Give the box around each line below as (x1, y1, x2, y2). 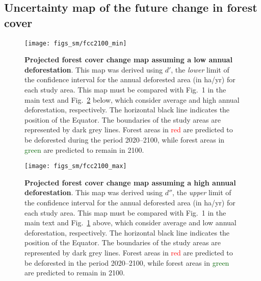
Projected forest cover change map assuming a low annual (24, 54, 232, 65)
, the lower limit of (171, 64, 229, 75)
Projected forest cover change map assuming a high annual (24, 177, 236, 188)
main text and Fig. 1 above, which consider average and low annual (24, 217, 237, 228)
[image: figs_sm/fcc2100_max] (24, 162, 127, 170)
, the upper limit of (172, 187, 231, 198)
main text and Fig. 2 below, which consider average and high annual (24, 94, 240, 105)
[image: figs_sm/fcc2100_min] (24, 39, 127, 47)
